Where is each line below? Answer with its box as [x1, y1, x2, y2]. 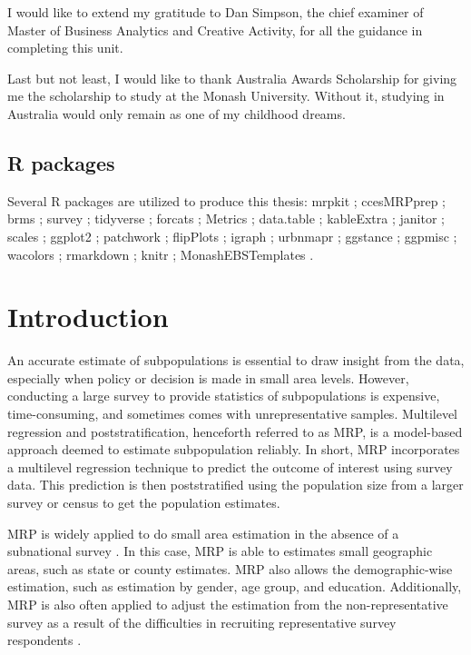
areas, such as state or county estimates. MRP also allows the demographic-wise [7, 559, 453, 578]
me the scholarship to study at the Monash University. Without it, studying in [7, 86, 445, 105]
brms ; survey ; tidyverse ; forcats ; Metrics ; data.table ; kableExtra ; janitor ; [7, 209, 446, 228]
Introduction [7, 298, 169, 335]
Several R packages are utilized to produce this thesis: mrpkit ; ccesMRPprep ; [7, 191, 446, 210]
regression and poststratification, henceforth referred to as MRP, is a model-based [7, 422, 463, 441]
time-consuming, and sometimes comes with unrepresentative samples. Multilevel [7, 404, 458, 423]
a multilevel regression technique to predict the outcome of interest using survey [7, 457, 453, 476]
